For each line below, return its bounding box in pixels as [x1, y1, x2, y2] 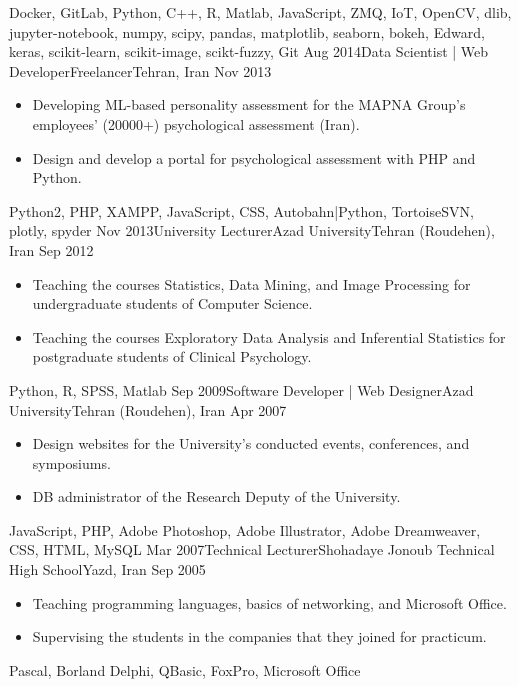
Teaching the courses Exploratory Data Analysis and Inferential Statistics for [32, 326, 506, 347]
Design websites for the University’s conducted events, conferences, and [32, 433, 470, 454]
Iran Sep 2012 [9, 239, 94, 260]
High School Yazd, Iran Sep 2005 [9, 559, 206, 580]
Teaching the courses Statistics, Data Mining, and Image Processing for [32, 273, 471, 294]
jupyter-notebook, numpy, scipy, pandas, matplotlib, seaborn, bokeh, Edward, [9, 21, 485, 42]
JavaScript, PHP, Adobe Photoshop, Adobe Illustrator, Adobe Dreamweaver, [9, 519, 481, 540]
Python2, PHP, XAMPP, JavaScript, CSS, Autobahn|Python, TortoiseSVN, [9, 200, 474, 221]
